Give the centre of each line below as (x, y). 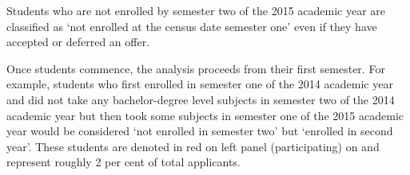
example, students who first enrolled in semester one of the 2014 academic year (200, 84)
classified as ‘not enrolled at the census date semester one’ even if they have (192, 26)
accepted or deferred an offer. (78, 42)
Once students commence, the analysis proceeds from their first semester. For (196, 68)
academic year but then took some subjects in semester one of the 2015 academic (205, 115)
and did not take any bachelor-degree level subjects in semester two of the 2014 (201, 99)
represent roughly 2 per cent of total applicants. (123, 162)
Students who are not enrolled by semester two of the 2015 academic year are (196, 10)
